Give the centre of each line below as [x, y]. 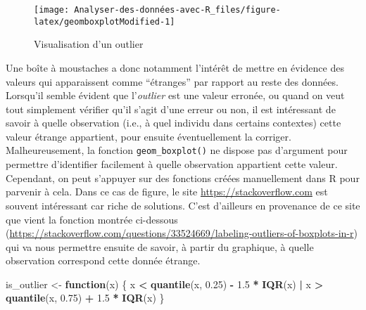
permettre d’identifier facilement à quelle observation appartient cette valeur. [172, 164]
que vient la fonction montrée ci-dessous [92, 219]
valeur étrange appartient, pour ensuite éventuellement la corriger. [149, 136]
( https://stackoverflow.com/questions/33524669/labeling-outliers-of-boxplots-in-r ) [182, 233]
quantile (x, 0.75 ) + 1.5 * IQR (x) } [85, 298]
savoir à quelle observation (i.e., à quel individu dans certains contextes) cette [173, 123]
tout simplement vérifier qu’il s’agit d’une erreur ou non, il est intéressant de [171, 109]
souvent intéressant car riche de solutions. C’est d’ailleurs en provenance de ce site [183, 205]
